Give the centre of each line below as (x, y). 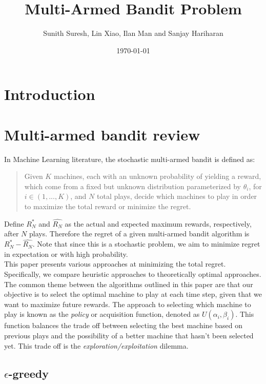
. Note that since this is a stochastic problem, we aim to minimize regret (146, 244)
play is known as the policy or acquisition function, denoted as (102, 314)
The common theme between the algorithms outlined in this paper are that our (129, 284)
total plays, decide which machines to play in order (177, 196)
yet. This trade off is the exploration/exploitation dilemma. (96, 345)
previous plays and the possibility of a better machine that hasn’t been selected (129, 335)
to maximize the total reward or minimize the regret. (108, 206)
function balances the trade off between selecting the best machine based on (124, 325)
